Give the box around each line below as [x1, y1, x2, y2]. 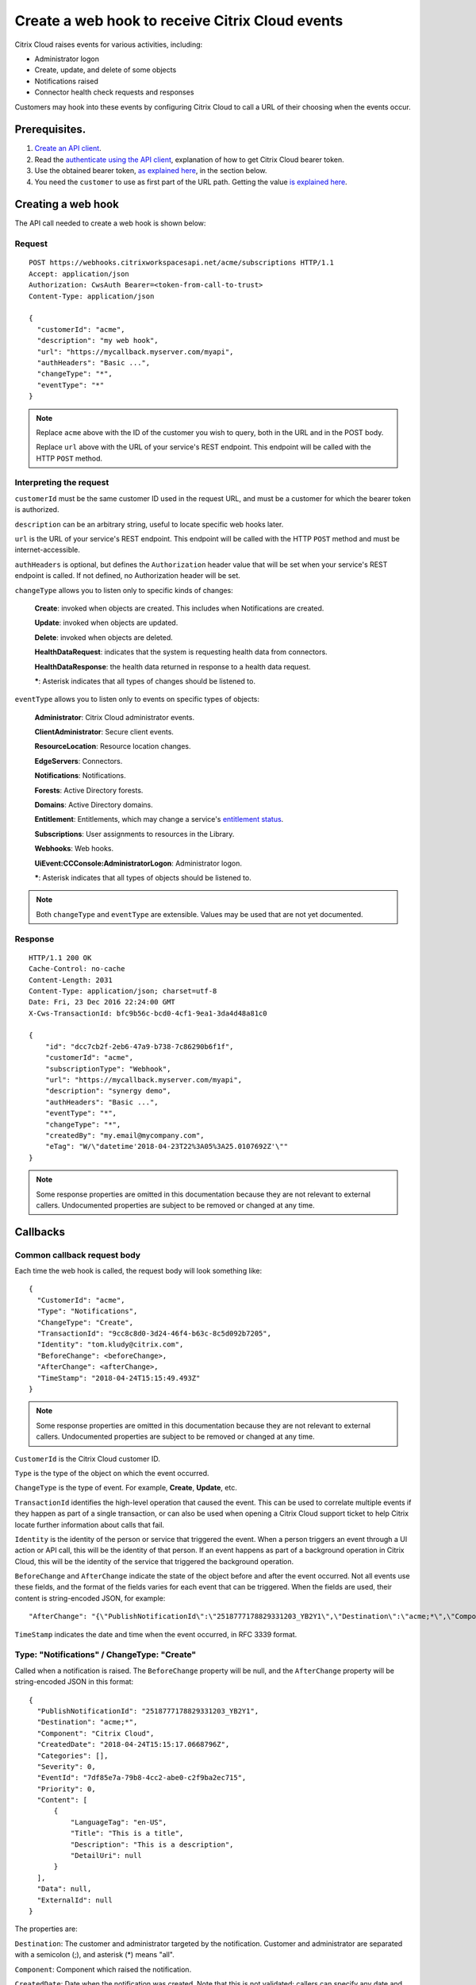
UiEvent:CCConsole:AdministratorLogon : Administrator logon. [34, 858, 242, 868]
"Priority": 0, [36, 1784, 96, 1794]
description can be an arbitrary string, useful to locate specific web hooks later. [14, 519, 284, 529]
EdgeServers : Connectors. [34, 756, 123, 765]
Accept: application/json [29, 269, 130, 278]
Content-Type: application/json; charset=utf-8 [29, 986, 217, 996]
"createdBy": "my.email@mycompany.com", [44, 1131, 205, 1139]
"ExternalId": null [36, 1895, 113, 1905]
